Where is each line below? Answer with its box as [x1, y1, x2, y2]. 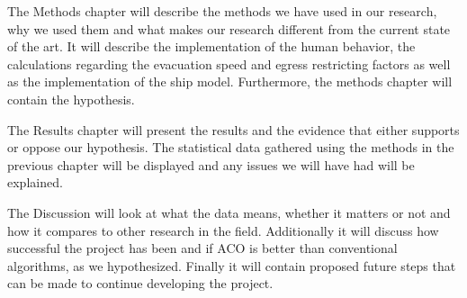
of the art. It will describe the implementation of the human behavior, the [7, 37, 416, 56]
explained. [7, 173, 63, 192]
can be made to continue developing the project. [7, 274, 274, 293]
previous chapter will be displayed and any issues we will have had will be [7, 155, 415, 174]
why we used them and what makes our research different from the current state [7, 19, 451, 38]
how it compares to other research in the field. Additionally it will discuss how [7, 221, 439, 239]
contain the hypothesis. [7, 89, 135, 108]
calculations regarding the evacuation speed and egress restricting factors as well [7, 54, 451, 73]
